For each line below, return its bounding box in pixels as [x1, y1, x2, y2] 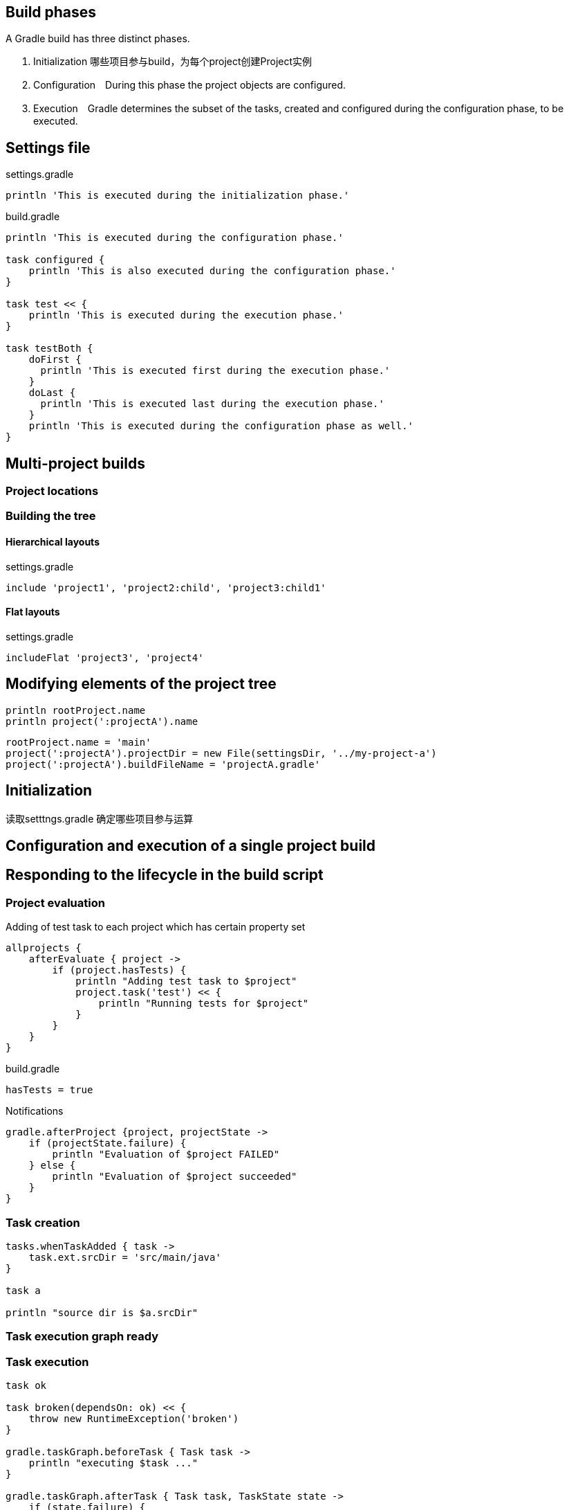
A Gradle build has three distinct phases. [6, 33, 190, 45]
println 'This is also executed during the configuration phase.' [28, 265, 396, 277]
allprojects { [6, 942, 82, 954]
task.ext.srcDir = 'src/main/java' [28, 1252, 221, 1263]
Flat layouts [6, 606, 60, 618]
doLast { [28, 387, 76, 399]
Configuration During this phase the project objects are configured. [33, 79, 346, 91]
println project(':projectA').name [6, 715, 198, 727]
